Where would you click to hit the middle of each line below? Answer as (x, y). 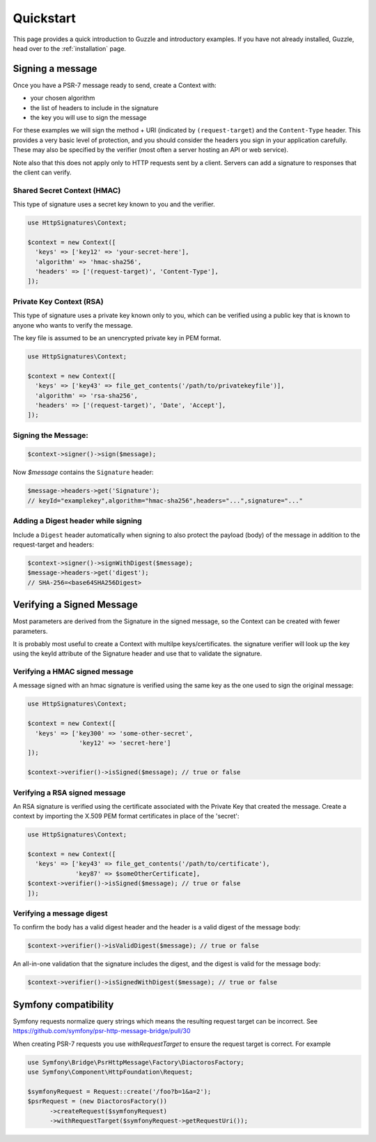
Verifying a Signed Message (76, 605)
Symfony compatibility (63, 1004)
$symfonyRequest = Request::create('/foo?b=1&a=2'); (119, 1091)
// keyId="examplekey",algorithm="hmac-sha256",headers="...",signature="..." (165, 501)
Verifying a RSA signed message (69, 793)
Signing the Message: (50, 435)
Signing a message (55, 69)
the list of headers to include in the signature (94, 107)
